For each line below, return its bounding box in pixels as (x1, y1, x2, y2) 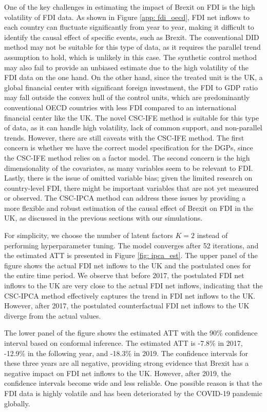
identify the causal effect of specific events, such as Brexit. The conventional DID (4, 31, 259, 42)
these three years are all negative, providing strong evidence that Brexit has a (4, 358, 249, 368)
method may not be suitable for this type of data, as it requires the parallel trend (4, 42, 261, 52)
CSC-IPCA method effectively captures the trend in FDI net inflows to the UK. (4, 290, 256, 301)
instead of (197, 230, 228, 241)
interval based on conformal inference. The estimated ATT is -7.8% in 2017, (4, 338, 243, 348)
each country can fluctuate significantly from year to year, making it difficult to (4, 22, 254, 32)
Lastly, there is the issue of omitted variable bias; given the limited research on (4, 172, 253, 183)
